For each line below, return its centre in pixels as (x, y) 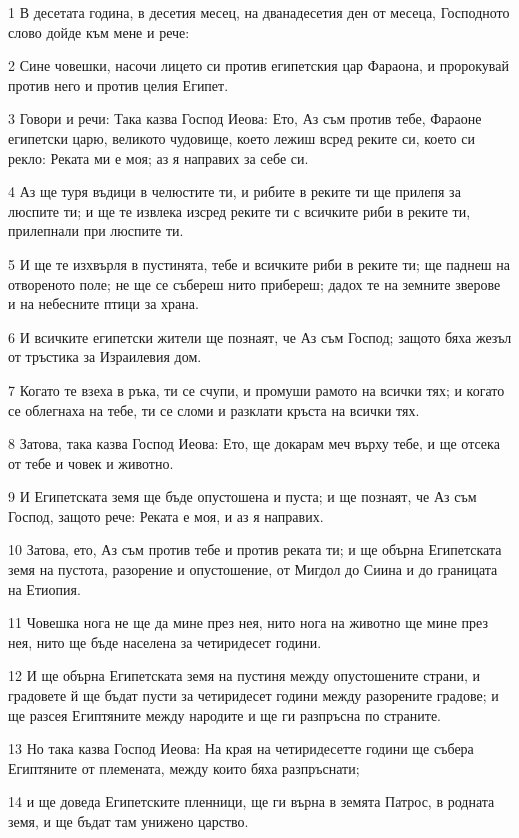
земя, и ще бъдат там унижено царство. (128, 821)
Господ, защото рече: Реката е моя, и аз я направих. (166, 515)
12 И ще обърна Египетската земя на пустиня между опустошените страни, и (244, 675)
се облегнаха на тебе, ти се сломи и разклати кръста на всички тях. (214, 409)
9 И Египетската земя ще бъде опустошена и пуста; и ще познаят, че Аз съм (242, 496)
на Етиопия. (44, 588)
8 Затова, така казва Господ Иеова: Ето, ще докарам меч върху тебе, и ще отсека (254, 443)
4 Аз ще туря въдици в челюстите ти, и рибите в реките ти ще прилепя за (234, 191)
